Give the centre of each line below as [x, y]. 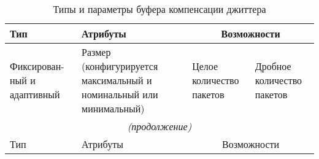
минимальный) [113, 108]
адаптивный [35, 94]
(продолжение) [159, 126]
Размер [96, 52]
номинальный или [120, 94]
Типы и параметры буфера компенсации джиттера [159, 9]
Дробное [273, 66]
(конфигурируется [120, 66]
